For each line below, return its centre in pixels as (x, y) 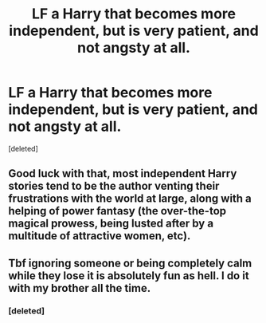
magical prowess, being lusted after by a (111, 224)
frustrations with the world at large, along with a (130, 199)
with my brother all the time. (80, 288)
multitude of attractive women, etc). (100, 236)
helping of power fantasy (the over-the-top (117, 211)
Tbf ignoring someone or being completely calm (130, 263)
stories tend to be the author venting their (114, 186)
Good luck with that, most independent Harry (123, 173)
